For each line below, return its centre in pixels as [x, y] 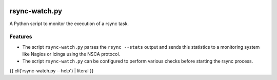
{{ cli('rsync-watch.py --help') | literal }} [52, 71]
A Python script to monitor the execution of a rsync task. [69, 24]
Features [21, 37]
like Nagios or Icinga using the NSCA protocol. [71, 54]
